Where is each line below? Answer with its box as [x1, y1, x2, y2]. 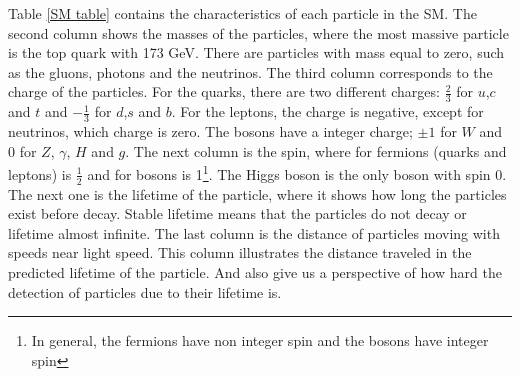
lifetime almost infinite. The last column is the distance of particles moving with [8, 222, 500, 243]
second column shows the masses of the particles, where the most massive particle [8, 22, 509, 43]
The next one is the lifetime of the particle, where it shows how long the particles [8, 183, 507, 204]
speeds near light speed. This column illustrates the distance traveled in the [8, 242, 472, 263]
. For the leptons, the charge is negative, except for [171, 101, 484, 122]
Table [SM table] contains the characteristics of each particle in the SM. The [8, 3, 477, 23]
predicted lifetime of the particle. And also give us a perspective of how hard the [8, 262, 502, 283]
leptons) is [8, 163, 72, 184]
